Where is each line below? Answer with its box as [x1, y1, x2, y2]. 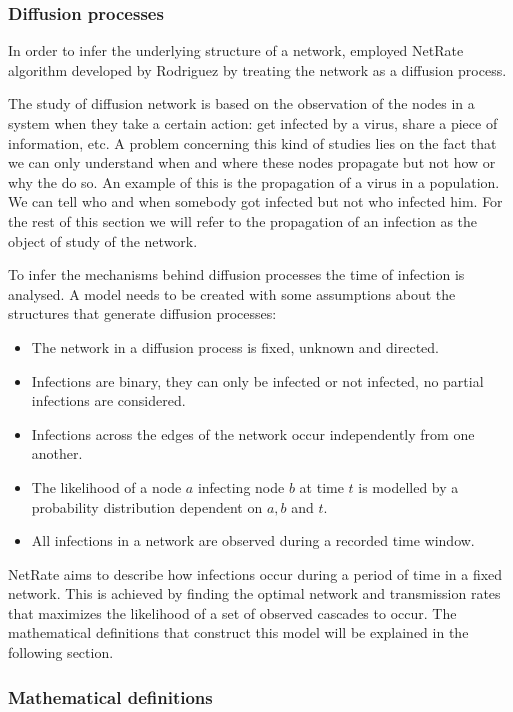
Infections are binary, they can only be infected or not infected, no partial [31, 370, 484, 391]
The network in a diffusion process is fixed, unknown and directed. [31, 336, 440, 357]
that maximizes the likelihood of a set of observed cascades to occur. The [8, 602, 457, 623]
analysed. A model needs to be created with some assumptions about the [8, 283, 456, 304]
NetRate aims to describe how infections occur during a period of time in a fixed [8, 563, 503, 584]
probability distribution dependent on [31, 496, 263, 517]
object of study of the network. [8, 230, 198, 251]
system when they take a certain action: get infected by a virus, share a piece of [8, 113, 498, 133]
